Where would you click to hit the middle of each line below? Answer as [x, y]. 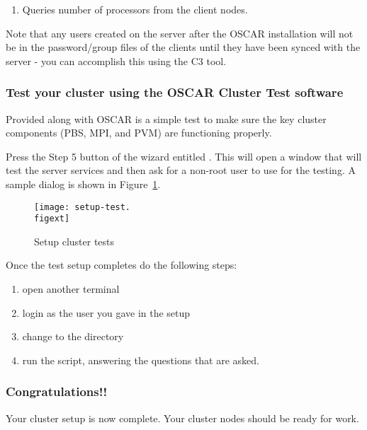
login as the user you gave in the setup [106, 312]
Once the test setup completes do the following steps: [122, 265]
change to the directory [73, 336]
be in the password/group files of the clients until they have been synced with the [183, 47]
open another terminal [71, 289]
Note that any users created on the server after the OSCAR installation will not [180, 33]
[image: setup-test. [83, 207]
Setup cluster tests [74, 241]
